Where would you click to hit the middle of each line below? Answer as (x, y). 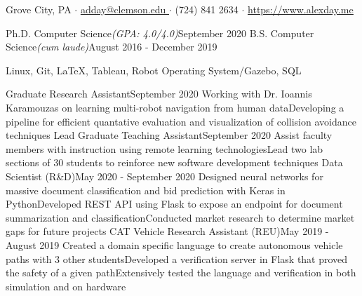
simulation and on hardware (66, 286)
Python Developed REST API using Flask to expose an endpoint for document (174, 204)
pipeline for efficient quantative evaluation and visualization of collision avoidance (181, 121)
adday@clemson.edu (123, 9)
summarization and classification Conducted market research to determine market (180, 217)
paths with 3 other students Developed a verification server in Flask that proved (177, 258)
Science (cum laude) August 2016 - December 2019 (112, 47)
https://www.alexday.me (301, 9)
